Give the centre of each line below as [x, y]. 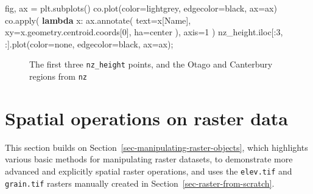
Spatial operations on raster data [146, 118]
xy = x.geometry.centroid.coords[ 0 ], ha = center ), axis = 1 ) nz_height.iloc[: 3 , [144, 32]
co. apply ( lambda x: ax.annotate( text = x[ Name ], [98, 20]
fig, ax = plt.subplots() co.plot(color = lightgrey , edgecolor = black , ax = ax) [141, 8]
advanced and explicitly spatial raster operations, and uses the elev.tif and [149, 171]
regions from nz [58, 76]
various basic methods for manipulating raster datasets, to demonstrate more [149, 159]
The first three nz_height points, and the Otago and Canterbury [151, 64]
